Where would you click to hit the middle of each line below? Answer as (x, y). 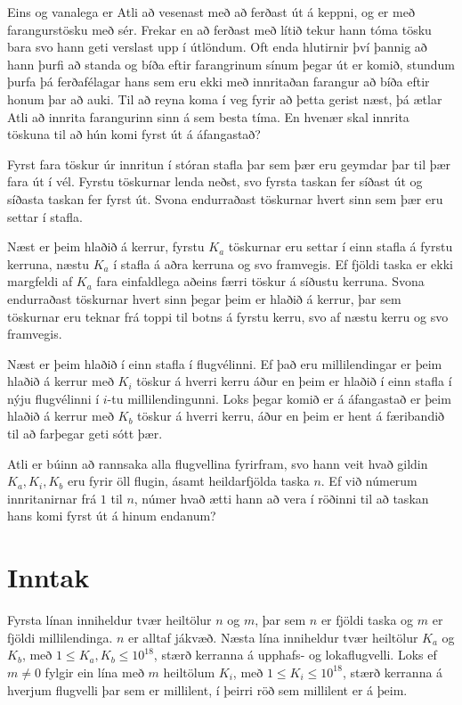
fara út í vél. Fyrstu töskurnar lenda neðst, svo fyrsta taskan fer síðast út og (215, 181)
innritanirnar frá (52, 498)
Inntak (49, 577)
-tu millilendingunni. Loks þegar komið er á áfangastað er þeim (279, 398)
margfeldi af (40, 281)
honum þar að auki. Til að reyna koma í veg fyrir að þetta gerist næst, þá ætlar (225, 98)
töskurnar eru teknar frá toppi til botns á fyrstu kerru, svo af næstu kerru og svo (228, 316)
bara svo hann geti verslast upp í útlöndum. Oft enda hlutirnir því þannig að (217, 47)
